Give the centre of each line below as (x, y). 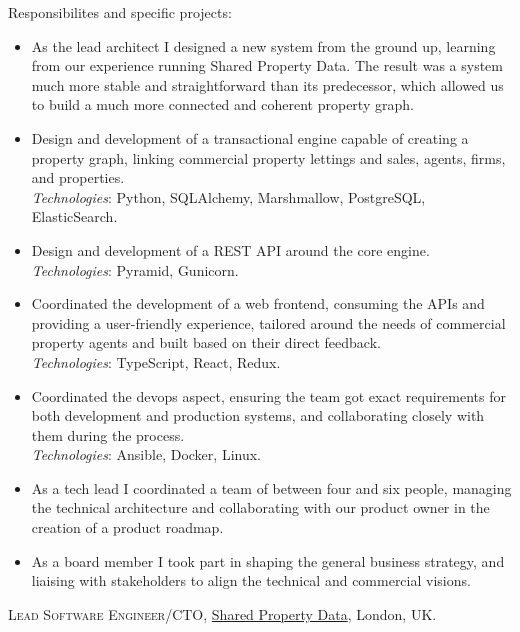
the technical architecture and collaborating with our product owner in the (260, 507)
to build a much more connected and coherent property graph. (222, 104)
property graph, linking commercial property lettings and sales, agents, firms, (268, 157)
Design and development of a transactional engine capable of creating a (250, 137)
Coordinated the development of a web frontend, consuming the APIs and (258, 303)
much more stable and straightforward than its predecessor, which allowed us (267, 84)
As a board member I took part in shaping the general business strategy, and (268, 560)
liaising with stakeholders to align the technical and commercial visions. (251, 580)
